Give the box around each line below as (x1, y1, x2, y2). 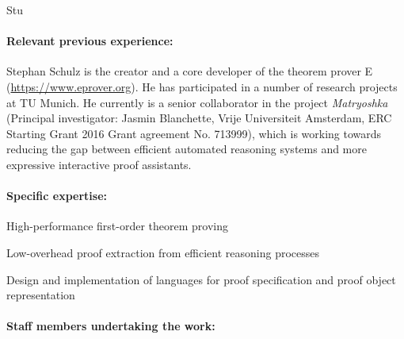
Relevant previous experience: (6, 33, 173, 49)
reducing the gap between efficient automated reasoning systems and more (6, 141, 367, 157)
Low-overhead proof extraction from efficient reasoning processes (6, 244, 320, 260)
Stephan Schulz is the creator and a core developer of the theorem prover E (6, 63, 373, 79)
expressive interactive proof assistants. (6, 156, 192, 172)
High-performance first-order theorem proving (6, 218, 228, 234)
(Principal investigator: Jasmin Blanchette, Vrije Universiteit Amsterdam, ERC (6, 110, 392, 126)
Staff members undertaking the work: (6, 318, 215, 334)
